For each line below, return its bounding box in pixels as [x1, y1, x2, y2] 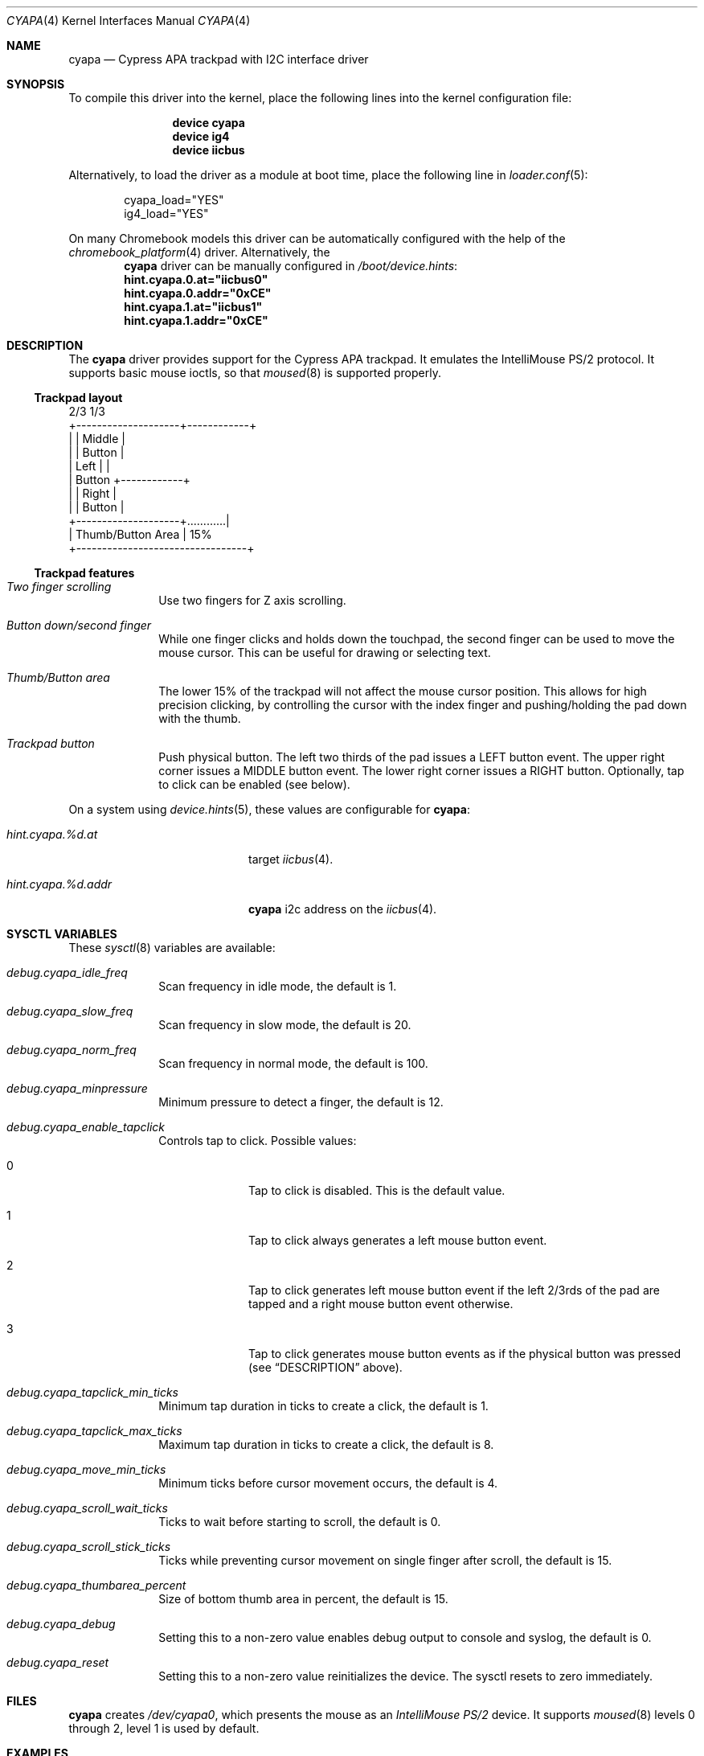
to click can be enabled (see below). [158, 777, 350, 791]
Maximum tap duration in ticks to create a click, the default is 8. [158, 1438, 494, 1451]
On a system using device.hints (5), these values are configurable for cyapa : [68, 802, 470, 816]
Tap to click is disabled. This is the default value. [248, 1184, 505, 1197]
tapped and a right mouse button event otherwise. [248, 1297, 514, 1311]
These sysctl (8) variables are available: [68, 941, 276, 954]
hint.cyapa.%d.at [6, 827, 98, 841]
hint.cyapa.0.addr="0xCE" [124, 286, 272, 300]
